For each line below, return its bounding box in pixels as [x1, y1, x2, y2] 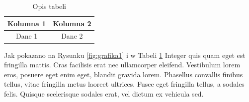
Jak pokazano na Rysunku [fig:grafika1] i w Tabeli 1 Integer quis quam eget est [4, 50, 246, 60]
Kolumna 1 [7, 18, 46, 28]
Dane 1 [15, 31, 38, 41]
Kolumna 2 [53, 18, 91, 28]
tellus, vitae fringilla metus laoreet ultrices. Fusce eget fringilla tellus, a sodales [4, 79, 245, 89]
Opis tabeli [32, 1, 66, 11]
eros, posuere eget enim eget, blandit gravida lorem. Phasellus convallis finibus [4, 69, 243, 79]
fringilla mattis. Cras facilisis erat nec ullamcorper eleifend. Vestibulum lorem [4, 59, 241, 70]
